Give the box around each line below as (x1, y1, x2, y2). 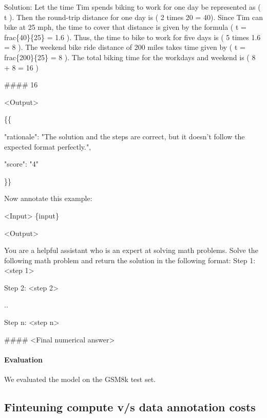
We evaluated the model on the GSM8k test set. (4, 374, 156, 385)
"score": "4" (4, 158, 39, 169)
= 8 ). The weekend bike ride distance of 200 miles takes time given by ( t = (4, 42, 245, 52)
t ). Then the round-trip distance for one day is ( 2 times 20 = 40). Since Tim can (4, 11, 263, 22)
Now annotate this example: (4, 193, 92, 204)
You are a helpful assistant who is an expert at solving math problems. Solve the (4, 245, 258, 256)
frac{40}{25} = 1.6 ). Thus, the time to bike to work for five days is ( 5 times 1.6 (4, 31, 261, 42)
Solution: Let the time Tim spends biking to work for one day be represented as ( (4, 2, 261, 12)
